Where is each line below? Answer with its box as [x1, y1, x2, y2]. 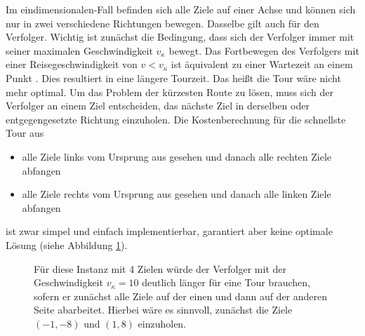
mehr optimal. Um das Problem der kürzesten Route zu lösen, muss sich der [6, 84, 333, 99]
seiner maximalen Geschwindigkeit [6, 43, 153, 58]
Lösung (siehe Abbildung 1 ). [6, 237, 128, 252]
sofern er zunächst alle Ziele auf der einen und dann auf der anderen [34, 288, 328, 303]
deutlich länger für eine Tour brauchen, [142, 275, 310, 290]
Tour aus [6, 126, 44, 140]
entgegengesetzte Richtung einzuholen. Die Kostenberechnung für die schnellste [6, 112, 346, 126]
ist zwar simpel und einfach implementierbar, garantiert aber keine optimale [6, 224, 333, 238]
